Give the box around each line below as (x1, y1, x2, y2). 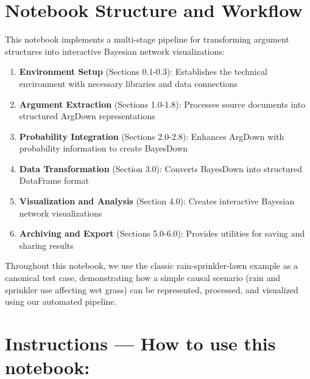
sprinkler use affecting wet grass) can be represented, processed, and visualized (5, 283, 298, 296)
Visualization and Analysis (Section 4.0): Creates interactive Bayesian (19, 195, 295, 207)
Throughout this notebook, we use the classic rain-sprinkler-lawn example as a (5, 259, 298, 272)
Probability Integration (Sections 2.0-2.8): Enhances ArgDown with (19, 130, 284, 142)
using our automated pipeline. (5, 295, 117, 308)
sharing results (19, 238, 74, 251)
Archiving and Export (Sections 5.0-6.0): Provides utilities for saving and (19, 227, 305, 240)
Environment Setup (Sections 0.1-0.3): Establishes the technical (19, 65, 267, 78)
